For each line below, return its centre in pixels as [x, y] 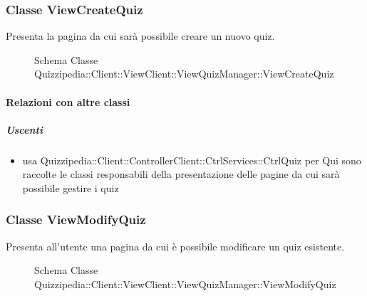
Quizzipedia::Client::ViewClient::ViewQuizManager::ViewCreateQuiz [184, 74]
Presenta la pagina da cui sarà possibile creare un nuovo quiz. [140, 36]
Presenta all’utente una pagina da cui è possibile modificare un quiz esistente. [175, 246]
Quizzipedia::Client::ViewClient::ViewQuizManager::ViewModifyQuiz [185, 284]
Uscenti [24, 129]
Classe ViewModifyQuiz [76, 220]
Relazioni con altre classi [68, 101]
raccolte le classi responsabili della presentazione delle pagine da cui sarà [181, 174]
